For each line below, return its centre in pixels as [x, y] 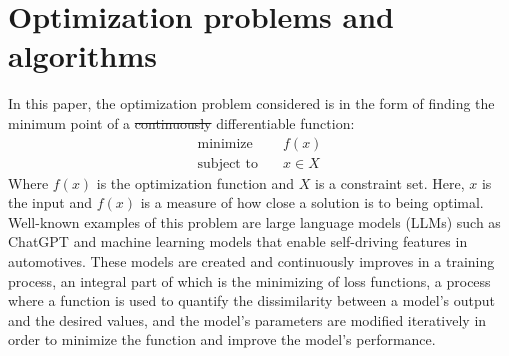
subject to [227, 163]
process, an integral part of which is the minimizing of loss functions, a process [249, 280]
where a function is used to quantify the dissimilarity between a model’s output [251, 300]
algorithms [82, 55]
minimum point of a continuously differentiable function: [181, 122]
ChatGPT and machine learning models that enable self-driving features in [238, 241]
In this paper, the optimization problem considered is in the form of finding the [251, 103]
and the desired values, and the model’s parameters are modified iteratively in [247, 319]
